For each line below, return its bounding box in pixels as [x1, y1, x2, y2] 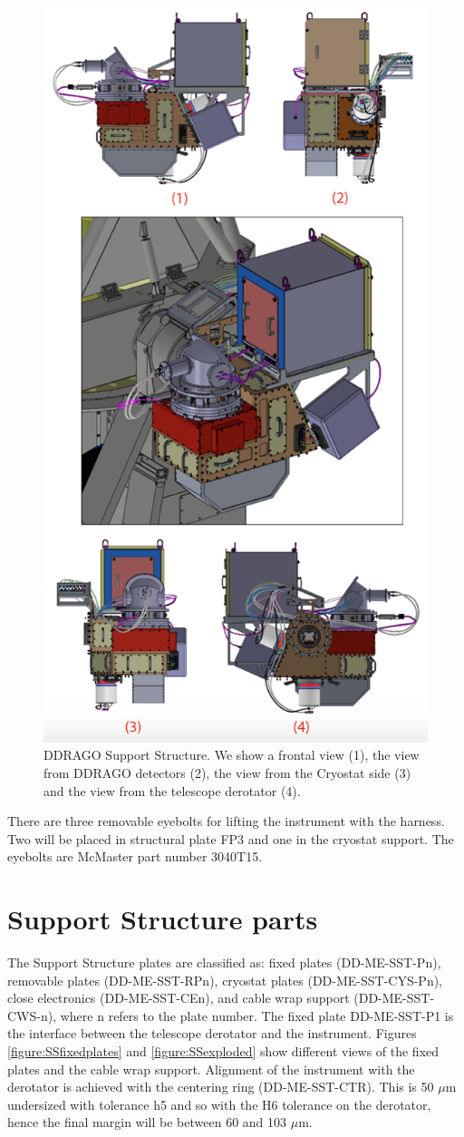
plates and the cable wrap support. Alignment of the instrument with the [7, 1059, 415, 1078]
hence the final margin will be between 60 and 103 [7, 1113, 287, 1132]
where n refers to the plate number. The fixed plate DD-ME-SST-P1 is [60, 1006, 454, 1025]
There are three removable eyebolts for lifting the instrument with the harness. [7, 811, 445, 831]
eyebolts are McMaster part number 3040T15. [7, 847, 263, 866]
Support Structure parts [7, 900, 318, 938]
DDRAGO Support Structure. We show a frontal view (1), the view [43, 745, 420, 764]
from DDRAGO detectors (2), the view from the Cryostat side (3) [43, 763, 411, 782]
